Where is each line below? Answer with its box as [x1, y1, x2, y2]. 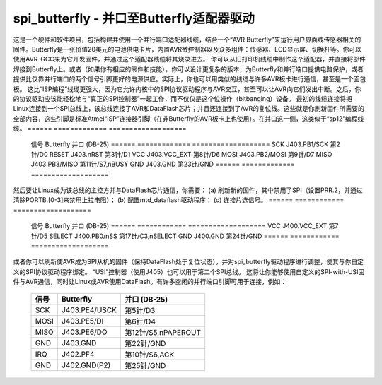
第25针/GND [125, 360, 166, 370]
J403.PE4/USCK [61, 304, 117, 314]
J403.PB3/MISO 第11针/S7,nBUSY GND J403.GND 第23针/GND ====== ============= [30, 160, 295, 169]
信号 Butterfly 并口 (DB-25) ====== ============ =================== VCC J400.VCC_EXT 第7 [30, 222, 339, 230]
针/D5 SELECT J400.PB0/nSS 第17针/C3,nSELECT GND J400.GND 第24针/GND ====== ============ [30, 232, 340, 240]
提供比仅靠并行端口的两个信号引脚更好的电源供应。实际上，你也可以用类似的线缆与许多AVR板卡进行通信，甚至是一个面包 [13, 75, 366, 83]
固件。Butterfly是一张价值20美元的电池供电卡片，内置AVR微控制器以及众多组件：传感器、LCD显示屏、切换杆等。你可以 [13, 45, 362, 53]
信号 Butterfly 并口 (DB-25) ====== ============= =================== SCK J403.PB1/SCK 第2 [30, 140, 341, 148]
